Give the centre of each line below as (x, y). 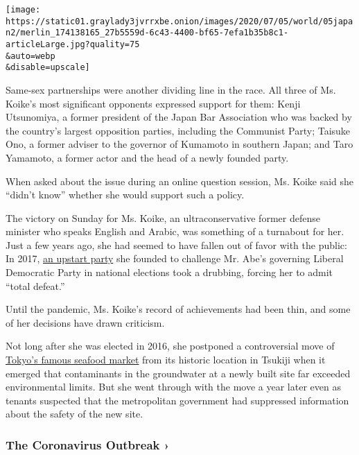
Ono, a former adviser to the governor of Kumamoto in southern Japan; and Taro (179, 144)
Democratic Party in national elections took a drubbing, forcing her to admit (169, 272)
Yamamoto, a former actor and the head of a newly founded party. (147, 157)
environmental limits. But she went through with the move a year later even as (173, 387)
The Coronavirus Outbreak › (88, 444)
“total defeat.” (35, 285)
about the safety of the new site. (75, 414)
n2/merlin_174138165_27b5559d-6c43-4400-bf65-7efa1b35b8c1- (147, 33)
